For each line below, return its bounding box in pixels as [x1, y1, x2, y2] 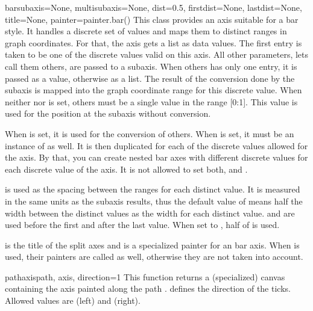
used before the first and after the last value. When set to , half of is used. [5, 218, 280, 231]
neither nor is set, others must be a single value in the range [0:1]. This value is [5, 95, 298, 108]
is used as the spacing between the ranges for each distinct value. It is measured [5, 183, 300, 196]
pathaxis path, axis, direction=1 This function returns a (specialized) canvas [5, 270, 285, 283]
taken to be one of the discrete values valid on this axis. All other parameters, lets [5, 48, 309, 61]
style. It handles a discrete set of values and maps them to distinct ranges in [5, 25, 287, 37]
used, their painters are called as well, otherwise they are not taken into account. [5, 250, 303, 263]
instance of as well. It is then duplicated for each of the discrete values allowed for [5, 139, 308, 152]
